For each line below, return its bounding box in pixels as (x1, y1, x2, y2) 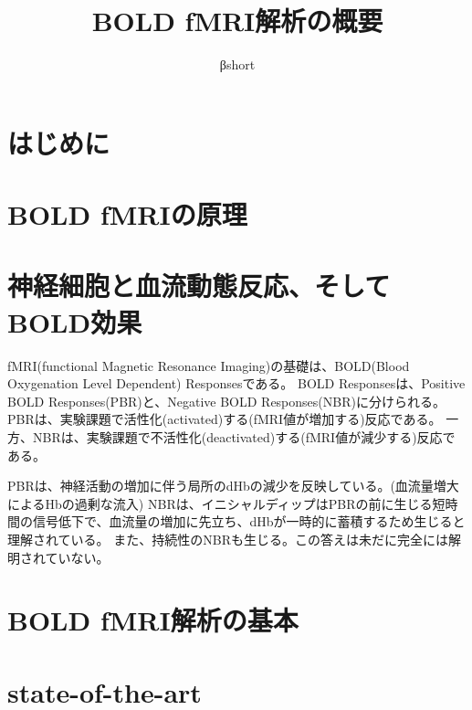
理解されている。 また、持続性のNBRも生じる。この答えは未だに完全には (7, 529, 448, 548)
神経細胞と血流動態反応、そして (7, 267, 391, 304)
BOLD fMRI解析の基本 (7, 601, 299, 639)
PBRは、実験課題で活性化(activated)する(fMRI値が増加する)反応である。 (7, 409, 442, 429)
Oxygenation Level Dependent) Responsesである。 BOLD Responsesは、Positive (7, 374, 466, 393)
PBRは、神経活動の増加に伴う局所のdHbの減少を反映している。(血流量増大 (7, 476, 459, 495)
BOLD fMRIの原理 (7, 196, 247, 233)
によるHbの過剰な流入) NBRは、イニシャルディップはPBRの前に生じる (7, 493, 433, 513)
